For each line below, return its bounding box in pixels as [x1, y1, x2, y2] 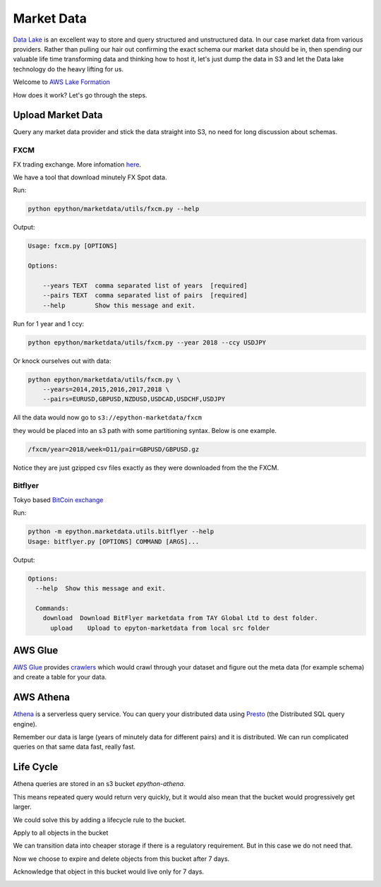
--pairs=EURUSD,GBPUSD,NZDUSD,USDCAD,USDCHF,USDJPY [42, 395, 226, 403]
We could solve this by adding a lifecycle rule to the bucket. [13, 816, 186, 824]
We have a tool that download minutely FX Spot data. [13, 173, 167, 181]
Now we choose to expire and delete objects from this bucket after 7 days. [13, 855, 230, 863]
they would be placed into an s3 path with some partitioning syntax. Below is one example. [13, 426, 277, 434]
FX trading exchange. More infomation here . [13, 160, 141, 169]
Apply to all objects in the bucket [13, 828, 109, 837]
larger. [13, 802, 32, 811]
